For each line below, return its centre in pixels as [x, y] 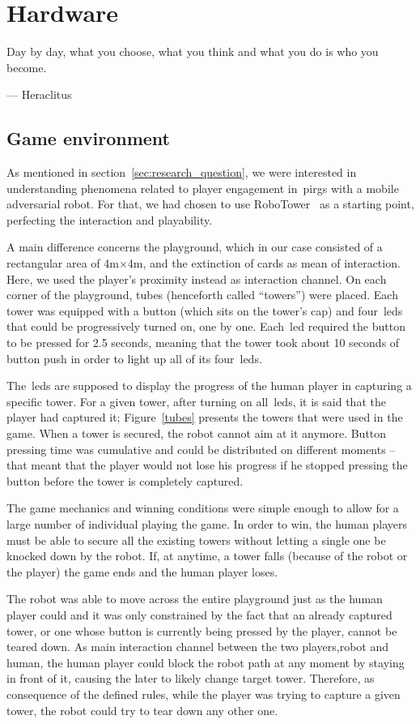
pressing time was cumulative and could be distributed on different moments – [201, 449]
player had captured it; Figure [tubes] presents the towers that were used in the [205, 417]
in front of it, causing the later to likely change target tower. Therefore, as [191, 678]
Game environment [88, 138]
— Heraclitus [39, 94]
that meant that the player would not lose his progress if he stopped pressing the [207, 465]
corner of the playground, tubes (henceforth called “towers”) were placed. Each [202, 295]
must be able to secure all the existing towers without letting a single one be [196, 540]
